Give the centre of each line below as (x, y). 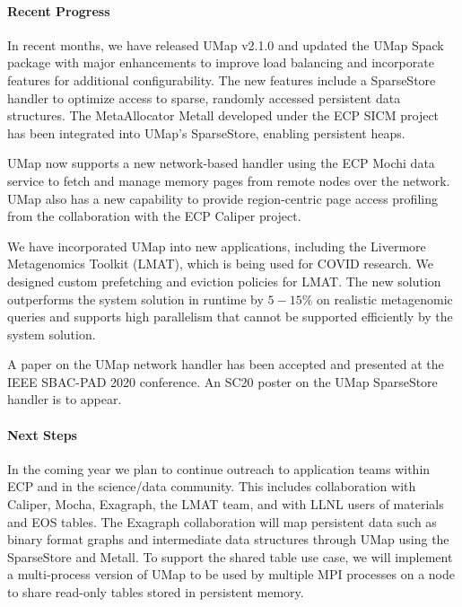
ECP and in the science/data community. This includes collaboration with (212, 486)
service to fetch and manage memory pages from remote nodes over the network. (229, 180)
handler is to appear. (65, 399)
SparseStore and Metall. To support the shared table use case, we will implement (230, 556)
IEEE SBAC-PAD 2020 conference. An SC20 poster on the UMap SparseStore (222, 381)
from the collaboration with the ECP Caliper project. (154, 216)
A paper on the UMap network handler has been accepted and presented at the (226, 364)
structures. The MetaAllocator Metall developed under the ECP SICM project (223, 115)
